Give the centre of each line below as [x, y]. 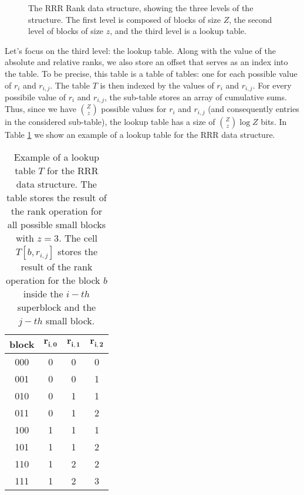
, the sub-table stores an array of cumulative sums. [196, 97]
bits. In [274, 122]
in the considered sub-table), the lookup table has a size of [110, 122]
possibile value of [35, 97]
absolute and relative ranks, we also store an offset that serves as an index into [146, 62]
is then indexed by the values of [157, 85]
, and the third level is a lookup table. [178, 31]
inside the [43, 294]
